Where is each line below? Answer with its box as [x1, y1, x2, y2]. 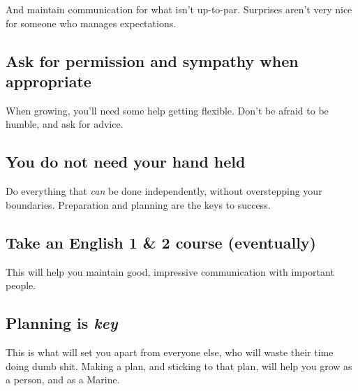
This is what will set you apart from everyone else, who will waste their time [6, 344, 334, 359]
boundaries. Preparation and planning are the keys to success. [6, 197, 271, 212]
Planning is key [6, 312, 118, 334]
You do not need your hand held [6, 151, 246, 172]
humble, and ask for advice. [6, 117, 124, 131]
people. [6, 278, 36, 293]
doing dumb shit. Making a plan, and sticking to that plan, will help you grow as [6, 358, 352, 373]
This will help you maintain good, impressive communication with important [6, 264, 334, 279]
